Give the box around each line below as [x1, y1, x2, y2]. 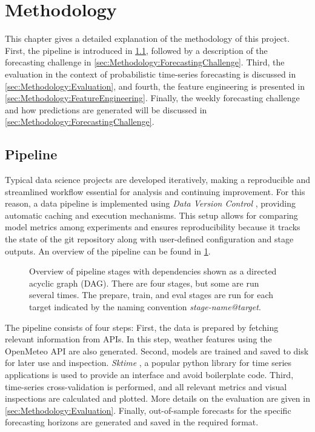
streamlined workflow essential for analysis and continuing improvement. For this [5, 185, 305, 198]
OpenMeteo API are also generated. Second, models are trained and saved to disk [5, 344, 309, 357]
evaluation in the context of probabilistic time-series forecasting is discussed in [5, 67, 296, 80]
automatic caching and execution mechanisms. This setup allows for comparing [5, 208, 298, 221]
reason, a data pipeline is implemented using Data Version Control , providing [5, 197, 296, 210]
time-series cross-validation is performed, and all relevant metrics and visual [5, 380, 287, 393]
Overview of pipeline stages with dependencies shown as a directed [29, 265, 277, 277]
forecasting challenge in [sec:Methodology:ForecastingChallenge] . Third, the [5, 56, 285, 68]
